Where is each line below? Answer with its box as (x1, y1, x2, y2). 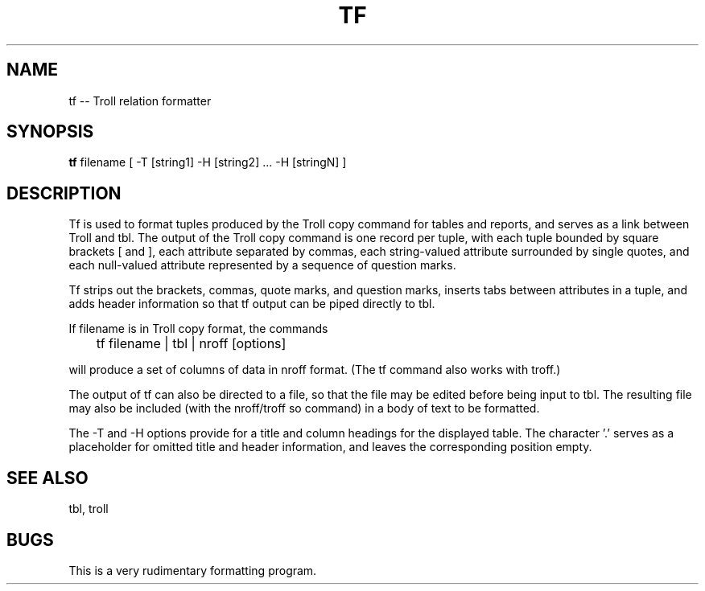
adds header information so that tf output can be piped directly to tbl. (68, 297, 435, 311)
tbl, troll (68, 502, 109, 516)
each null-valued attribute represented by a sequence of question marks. (68, 258, 456, 273)
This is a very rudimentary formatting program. (68, 563, 317, 577)
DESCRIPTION (6, 183, 122, 203)
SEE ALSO (6, 467, 89, 488)
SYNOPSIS (6, 121, 94, 142)
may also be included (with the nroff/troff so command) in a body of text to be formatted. (68, 401, 540, 416)
